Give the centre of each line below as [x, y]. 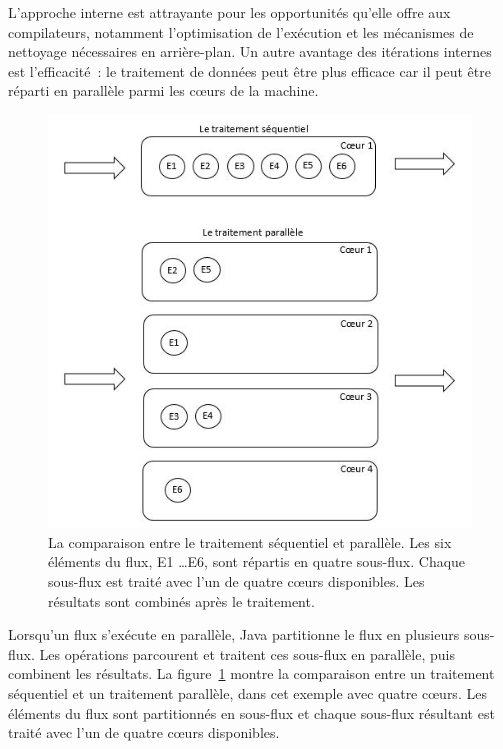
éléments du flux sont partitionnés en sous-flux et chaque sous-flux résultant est [251, 712]
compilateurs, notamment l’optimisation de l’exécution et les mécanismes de [241, 31]
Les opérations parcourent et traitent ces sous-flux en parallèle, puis [247, 653]
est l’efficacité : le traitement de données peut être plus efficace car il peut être [249, 70]
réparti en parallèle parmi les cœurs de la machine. [163, 90]
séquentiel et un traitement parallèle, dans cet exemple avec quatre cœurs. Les [247, 693]
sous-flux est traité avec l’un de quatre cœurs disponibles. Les [236, 581]
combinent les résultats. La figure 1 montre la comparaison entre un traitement [251, 673]
